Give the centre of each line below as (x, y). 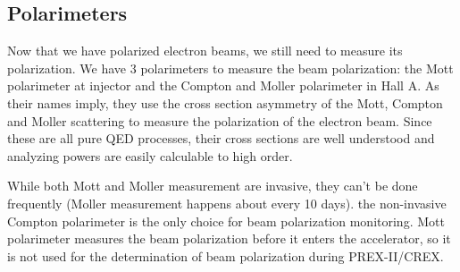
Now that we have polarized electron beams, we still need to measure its (205, 51)
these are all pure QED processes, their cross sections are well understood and (221, 138)
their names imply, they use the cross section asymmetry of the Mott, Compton (225, 102)
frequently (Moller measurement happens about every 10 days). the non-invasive (227, 203)
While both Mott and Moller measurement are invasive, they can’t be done (213, 186)
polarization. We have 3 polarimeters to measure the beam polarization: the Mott (230, 68)
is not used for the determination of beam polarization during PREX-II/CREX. (226, 255)
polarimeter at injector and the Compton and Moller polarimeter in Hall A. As (223, 85)
